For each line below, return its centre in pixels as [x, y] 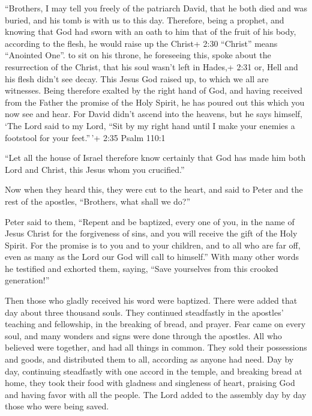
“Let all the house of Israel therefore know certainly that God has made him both [155, 158]
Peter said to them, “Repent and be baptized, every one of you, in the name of [150, 221]
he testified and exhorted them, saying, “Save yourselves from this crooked [142, 268]
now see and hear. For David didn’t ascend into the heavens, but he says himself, [154, 114]
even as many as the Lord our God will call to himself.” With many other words [152, 257]
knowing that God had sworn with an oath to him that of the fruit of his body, [151, 32]
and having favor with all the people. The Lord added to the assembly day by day [156, 394]
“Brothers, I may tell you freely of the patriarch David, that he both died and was [156, 8]
